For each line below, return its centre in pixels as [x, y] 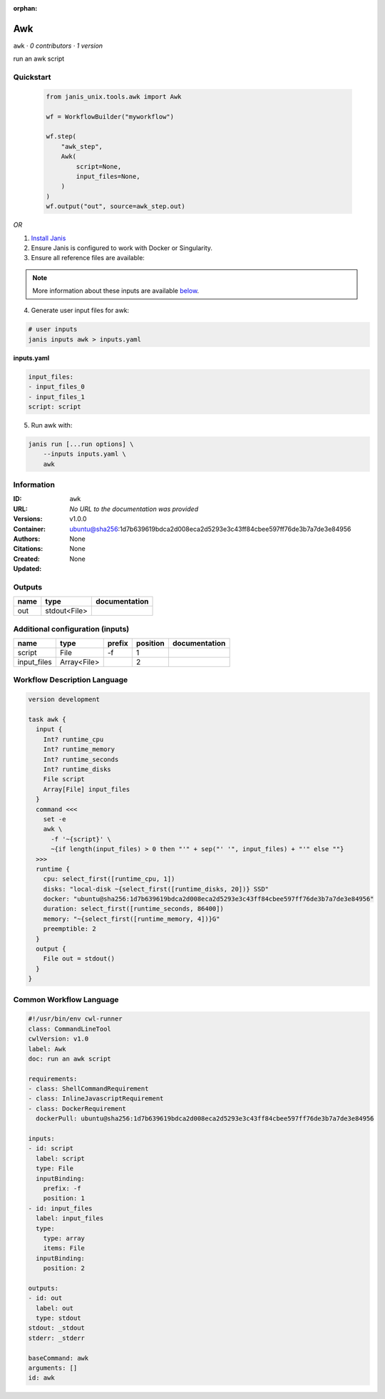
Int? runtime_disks [77, 769]
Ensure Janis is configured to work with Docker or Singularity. [122, 248]
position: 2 [64, 1268]
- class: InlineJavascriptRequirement [96, 1099]
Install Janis [48, 238]
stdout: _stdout [57, 1328]
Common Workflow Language [66, 999]
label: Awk [47, 1049]
